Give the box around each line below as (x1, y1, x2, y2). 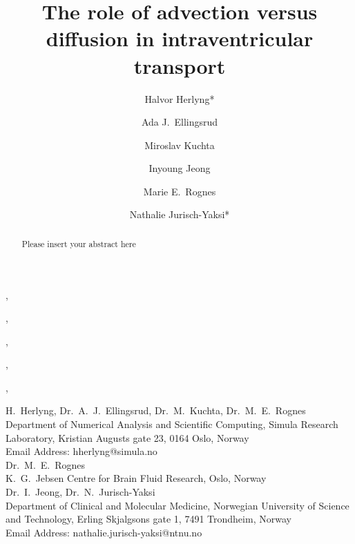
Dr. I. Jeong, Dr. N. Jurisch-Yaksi (6, 485, 155, 499)
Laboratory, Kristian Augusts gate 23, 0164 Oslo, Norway (6, 430, 249, 445)
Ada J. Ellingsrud (141, 115, 218, 129)
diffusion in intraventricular (46, 24, 314, 52)
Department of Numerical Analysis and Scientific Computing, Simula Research (6, 417, 338, 431)
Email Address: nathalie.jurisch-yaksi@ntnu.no (6, 525, 202, 539)
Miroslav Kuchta (144, 137, 215, 152)
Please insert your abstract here (21, 237, 136, 249)
